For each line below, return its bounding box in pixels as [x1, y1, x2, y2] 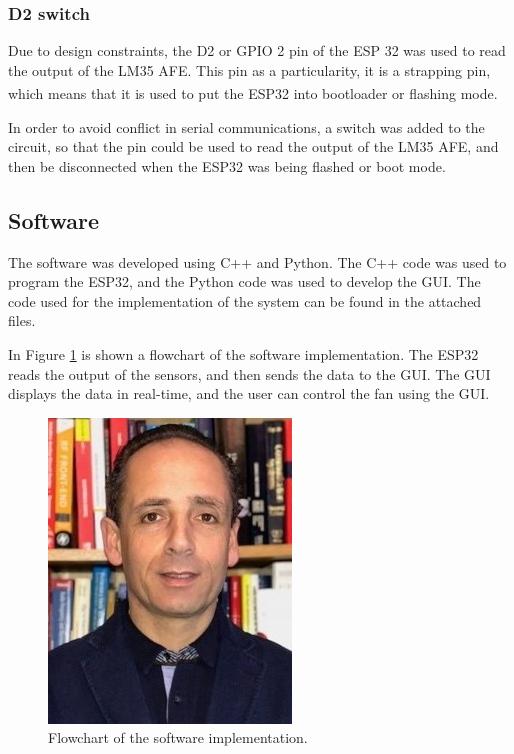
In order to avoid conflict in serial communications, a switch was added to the [8, 116, 485, 137]
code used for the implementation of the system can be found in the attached [8, 290, 482, 311]
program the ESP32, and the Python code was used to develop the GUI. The [8, 271, 481, 292]
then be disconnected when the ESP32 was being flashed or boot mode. [8, 155, 446, 176]
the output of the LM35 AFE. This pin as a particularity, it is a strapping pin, [8, 59, 491, 80]
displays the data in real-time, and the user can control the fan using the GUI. [8, 383, 490, 404]
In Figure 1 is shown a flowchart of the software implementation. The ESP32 [8, 344, 479, 365]
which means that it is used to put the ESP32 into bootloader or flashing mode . [8, 83, 498, 104]
